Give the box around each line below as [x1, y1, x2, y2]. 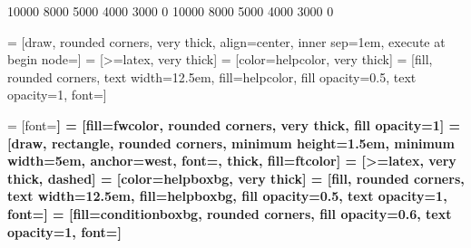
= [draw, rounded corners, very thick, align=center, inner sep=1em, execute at [7, 32, 446, 51]
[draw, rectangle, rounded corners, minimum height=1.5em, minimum [7, 133, 455, 152]
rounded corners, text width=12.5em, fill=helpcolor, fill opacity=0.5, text [7, 67, 417, 86]
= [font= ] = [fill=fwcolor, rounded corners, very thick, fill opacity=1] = [7, 115, 461, 134]
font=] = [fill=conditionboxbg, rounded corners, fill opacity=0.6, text [7, 204, 452, 223]
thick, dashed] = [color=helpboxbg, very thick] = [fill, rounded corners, [7, 168, 465, 187]
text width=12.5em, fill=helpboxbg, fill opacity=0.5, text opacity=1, [7, 186, 447, 205]
